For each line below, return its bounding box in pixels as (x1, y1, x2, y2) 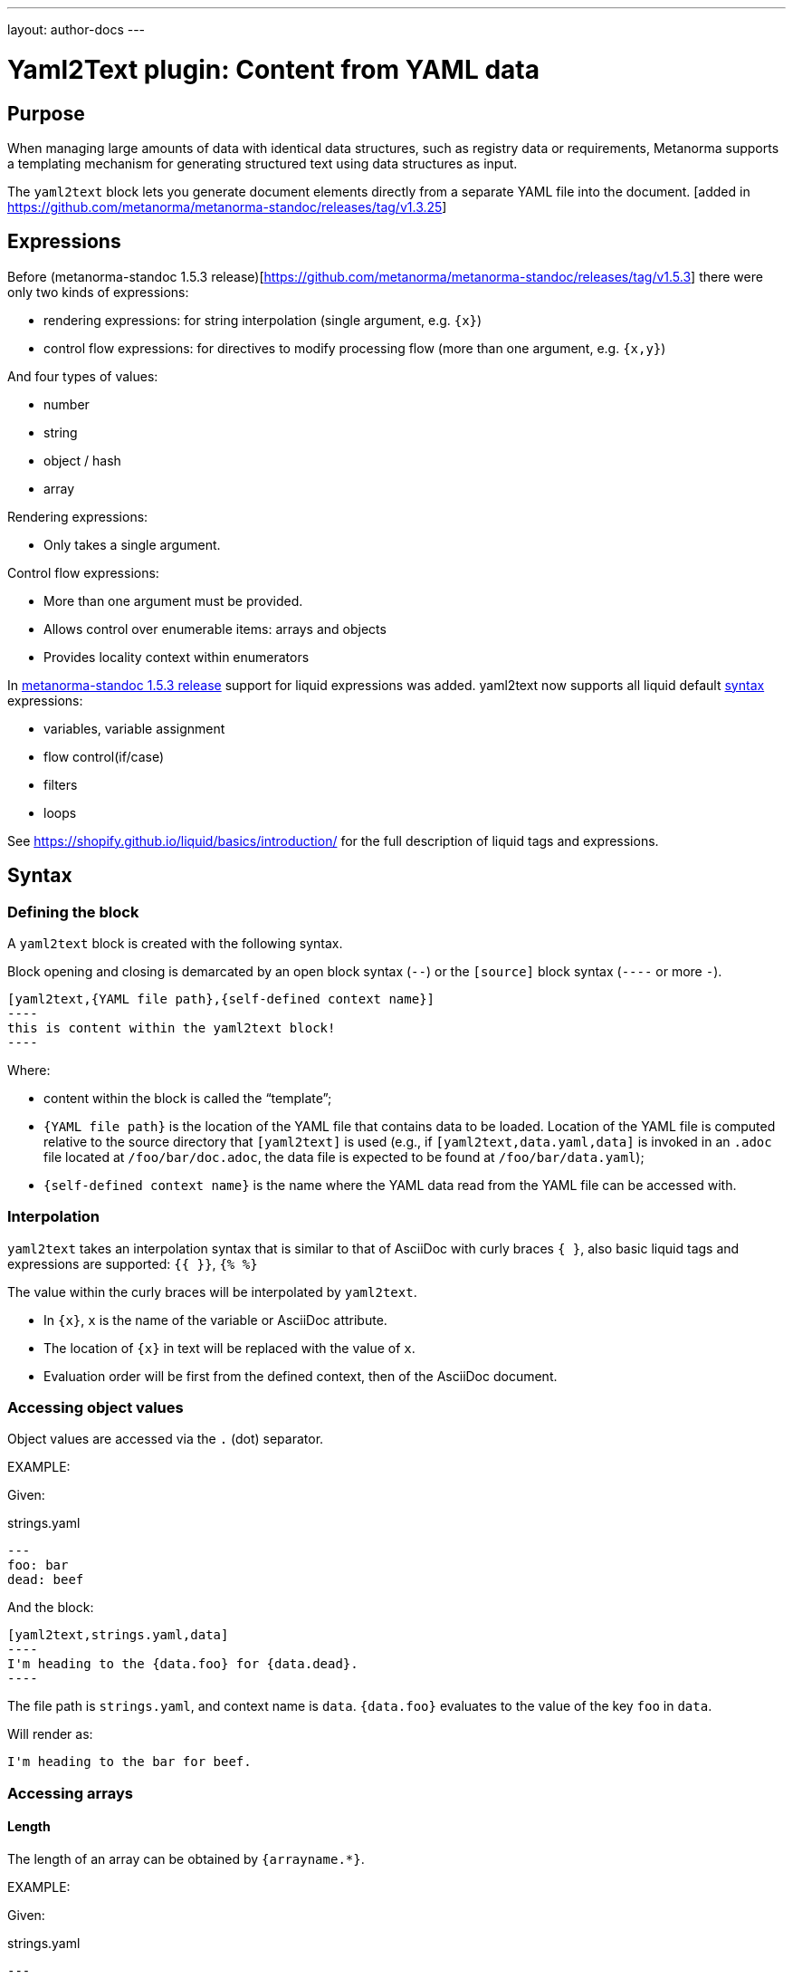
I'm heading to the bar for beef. (7, 1754, 252, 1770)
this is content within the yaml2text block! (7, 1020, 336, 1035)
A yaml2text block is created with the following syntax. (7, 935, 343, 951)
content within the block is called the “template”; (43, 1090, 332, 1106)
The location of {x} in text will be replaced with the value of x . (43, 1339, 416, 1356)
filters (43, 776, 78, 792)
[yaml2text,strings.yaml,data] (7, 1628, 229, 1643)
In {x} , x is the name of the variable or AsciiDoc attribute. (43, 1311, 387, 1328)
